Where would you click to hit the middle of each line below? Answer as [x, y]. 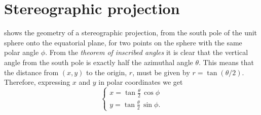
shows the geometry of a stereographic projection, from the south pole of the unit [131, 33]
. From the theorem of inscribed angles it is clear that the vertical [147, 52]
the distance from [31, 72]
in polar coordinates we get [141, 82]
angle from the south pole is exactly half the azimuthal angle [99, 62]
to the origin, [106, 72]
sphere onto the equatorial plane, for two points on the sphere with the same [123, 42]
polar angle [22, 52]
